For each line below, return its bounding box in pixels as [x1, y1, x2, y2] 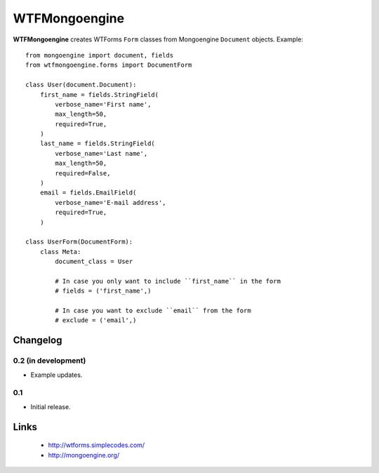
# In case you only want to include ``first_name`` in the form [55, 277, 281, 285]
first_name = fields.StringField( [39, 91, 159, 98]
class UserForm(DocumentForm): [25, 238, 133, 246]
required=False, [55, 169, 111, 177]
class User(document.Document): [25, 81, 137, 89]
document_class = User [55, 258, 133, 266]
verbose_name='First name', [55, 100, 152, 108]
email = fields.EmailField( [39, 189, 137, 196]
